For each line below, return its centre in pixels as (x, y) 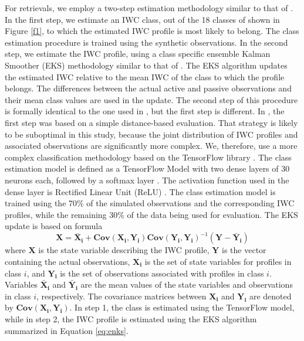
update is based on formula (54, 226)
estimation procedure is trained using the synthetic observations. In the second (146, 42)
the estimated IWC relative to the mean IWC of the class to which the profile (145, 76)
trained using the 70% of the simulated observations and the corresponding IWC (150, 203)
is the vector (244, 250)
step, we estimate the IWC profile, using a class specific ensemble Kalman (138, 54)
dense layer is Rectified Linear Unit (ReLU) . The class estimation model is (140, 191)
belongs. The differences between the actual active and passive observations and (148, 88)
